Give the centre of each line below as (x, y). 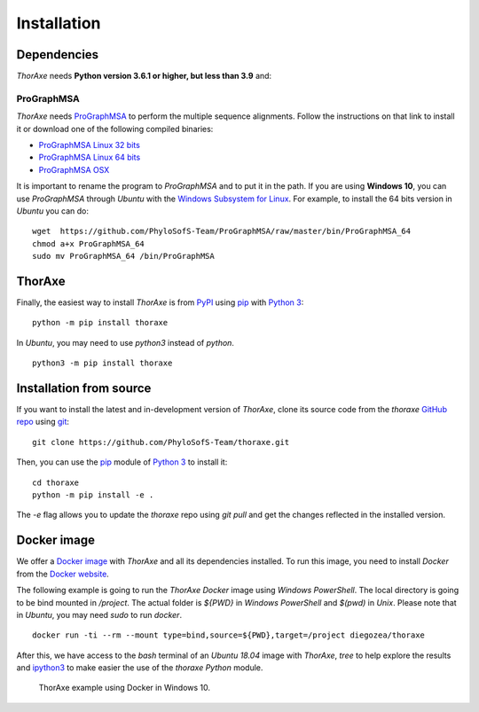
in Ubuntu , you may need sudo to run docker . (99, 614)
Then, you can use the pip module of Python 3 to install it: (122, 462)
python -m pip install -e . (93, 495)
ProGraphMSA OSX (74, 169)
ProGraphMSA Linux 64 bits (90, 157)
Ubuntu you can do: (52, 211)
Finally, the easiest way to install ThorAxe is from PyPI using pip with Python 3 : (160, 302)
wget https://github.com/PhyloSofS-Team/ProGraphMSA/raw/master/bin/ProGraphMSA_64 (222, 231)
